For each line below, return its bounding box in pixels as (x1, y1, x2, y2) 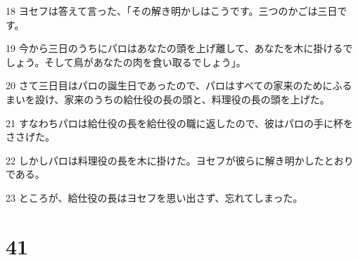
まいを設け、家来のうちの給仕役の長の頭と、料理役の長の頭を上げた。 (6, 91, 330, 106)
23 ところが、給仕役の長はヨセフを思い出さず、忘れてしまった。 (6, 190, 303, 204)
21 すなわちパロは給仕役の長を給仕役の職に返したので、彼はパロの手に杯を (6, 115, 354, 130)
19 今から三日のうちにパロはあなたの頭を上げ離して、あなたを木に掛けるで (6, 41, 353, 56)
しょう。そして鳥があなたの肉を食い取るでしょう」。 (6, 54, 246, 69)
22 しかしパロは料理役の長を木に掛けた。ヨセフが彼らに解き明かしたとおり (6, 152, 354, 167)
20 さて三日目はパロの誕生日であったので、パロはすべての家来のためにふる (6, 78, 352, 93)
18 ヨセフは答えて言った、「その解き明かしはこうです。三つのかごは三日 (6, 4, 338, 18)
